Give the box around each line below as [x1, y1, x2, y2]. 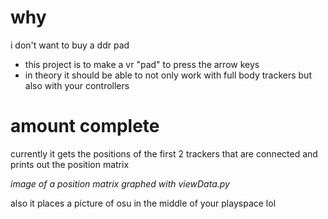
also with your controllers [24, 79, 130, 91]
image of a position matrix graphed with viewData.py [10, 177, 230, 190]
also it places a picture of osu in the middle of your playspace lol [10, 197, 277, 209]
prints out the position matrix [10, 158, 130, 170]
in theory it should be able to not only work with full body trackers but [24, 69, 312, 81]
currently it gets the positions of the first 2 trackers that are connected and [10, 147, 318, 160]
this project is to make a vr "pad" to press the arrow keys [24, 58, 260, 70]
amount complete [10, 115, 160, 138]
